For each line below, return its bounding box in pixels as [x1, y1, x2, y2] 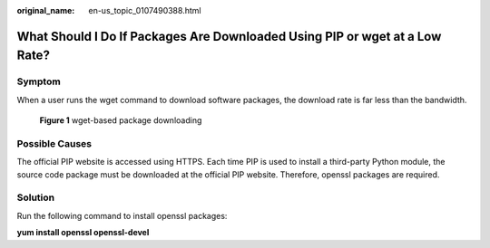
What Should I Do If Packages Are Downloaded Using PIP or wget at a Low [16, 28, 442, 44]
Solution [16, 191, 55, 204]
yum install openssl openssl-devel [16, 227, 150, 238]
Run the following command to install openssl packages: [16, 210, 228, 221]
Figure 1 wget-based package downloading [39, 115, 202, 126]
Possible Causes [16, 137, 93, 149]
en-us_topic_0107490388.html [88, 5, 201, 15]
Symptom [16, 75, 61, 88]
